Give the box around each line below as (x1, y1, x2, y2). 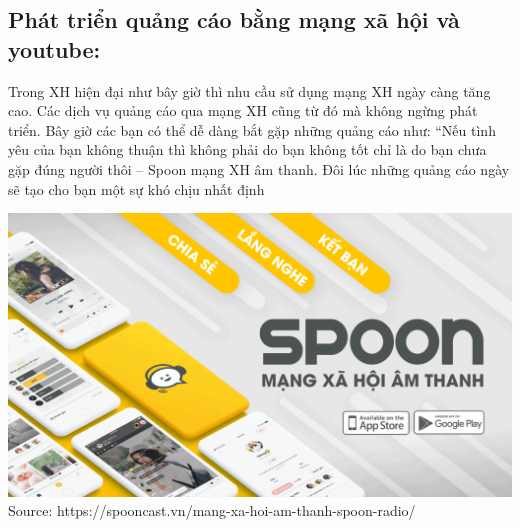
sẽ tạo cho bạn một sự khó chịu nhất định (8, 178, 265, 199)
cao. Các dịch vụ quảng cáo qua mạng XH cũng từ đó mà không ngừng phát (8, 100, 478, 121)
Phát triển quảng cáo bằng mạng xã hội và (8, 4, 460, 35)
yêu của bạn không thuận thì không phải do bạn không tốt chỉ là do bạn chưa (8, 139, 487, 160)
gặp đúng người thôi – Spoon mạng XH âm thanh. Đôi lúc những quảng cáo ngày (8, 158, 510, 179)
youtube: (8, 33, 101, 64)
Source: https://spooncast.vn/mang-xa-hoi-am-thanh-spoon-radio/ (8, 500, 416, 521)
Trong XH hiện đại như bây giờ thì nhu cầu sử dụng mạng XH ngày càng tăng (8, 80, 491, 101)
